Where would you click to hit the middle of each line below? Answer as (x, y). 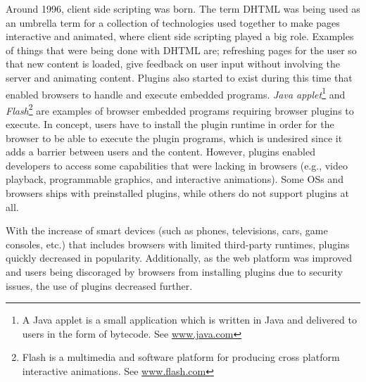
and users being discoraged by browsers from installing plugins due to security (174, 272)
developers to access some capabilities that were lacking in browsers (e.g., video (177, 165)
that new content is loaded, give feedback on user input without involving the (173, 64)
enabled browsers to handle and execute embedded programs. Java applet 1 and (176, 93)
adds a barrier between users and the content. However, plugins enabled (160, 152)
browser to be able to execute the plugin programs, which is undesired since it (174, 138)
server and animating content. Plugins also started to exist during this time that (179, 77)
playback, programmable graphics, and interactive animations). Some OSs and (175, 179)
